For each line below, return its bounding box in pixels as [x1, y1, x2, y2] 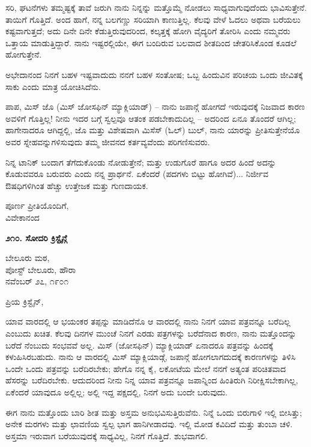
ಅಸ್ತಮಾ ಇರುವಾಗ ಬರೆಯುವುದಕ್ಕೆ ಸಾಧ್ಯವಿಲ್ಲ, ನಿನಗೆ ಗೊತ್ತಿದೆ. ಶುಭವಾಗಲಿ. [5, 429, 208, 442]
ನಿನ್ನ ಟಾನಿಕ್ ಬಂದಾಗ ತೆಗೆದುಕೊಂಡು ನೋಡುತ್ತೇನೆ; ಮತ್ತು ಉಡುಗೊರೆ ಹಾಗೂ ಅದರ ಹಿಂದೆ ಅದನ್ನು [5, 155, 276, 168]
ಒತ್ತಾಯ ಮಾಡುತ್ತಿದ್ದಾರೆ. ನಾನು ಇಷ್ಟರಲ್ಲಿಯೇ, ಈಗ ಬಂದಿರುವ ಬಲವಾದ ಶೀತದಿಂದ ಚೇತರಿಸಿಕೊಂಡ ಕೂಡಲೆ [5, 36, 297, 49]
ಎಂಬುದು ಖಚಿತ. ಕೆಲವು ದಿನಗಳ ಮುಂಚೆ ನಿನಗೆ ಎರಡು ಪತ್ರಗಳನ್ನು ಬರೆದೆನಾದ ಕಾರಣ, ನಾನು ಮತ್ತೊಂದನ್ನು [5, 327, 297, 340]
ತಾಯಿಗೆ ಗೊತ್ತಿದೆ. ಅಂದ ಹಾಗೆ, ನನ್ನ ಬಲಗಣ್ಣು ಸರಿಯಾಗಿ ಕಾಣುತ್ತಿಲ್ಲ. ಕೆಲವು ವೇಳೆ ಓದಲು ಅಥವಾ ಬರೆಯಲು [5, 13, 301, 25]
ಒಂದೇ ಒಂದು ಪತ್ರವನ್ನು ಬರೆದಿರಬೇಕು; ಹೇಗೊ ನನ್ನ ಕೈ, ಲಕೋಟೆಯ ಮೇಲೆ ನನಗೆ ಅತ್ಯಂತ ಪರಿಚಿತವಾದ [5, 362, 286, 374]
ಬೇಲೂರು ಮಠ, [5, 251, 50, 264]
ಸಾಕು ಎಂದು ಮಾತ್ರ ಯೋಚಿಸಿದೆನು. [5, 80, 101, 92]
